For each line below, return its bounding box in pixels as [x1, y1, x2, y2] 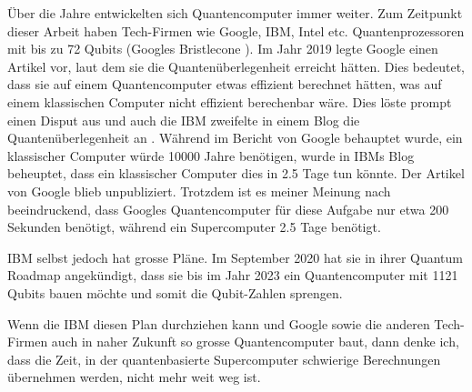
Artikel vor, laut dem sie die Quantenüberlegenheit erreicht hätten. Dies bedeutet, [7, 56, 466, 75]
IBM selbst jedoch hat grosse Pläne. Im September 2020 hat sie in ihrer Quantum [7, 247, 464, 266]
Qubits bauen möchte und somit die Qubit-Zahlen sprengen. [7, 283, 343, 302]
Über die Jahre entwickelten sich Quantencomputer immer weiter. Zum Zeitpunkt [7, 4, 463, 22]
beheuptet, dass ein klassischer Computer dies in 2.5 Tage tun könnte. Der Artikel [7, 164, 465, 183]
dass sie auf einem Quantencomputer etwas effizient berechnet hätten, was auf [7, 75, 442, 94]
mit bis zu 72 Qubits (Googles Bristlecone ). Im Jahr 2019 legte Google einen [7, 39, 438, 58]
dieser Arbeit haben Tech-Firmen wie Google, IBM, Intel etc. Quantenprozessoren [7, 21, 465, 40]
